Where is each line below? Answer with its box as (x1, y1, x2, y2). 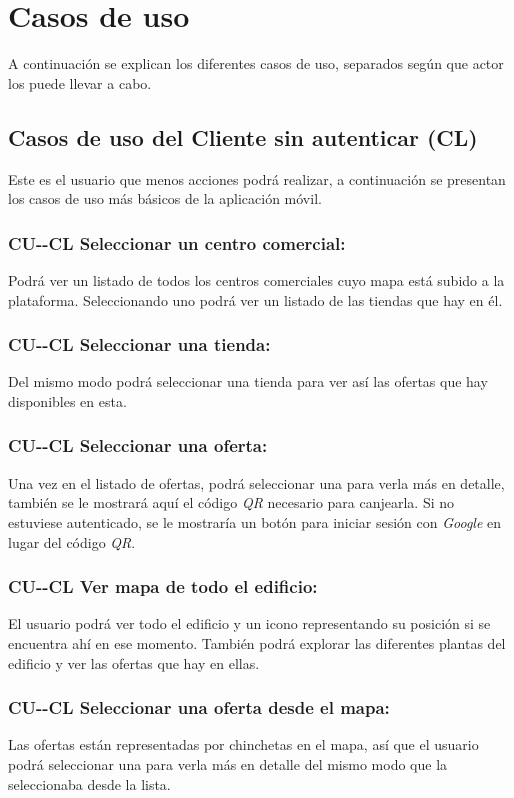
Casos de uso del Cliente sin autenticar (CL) (8, 121, 478, 152)
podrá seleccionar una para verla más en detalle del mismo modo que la (8, 753, 448, 774)
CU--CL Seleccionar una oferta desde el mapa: (8, 695, 390, 720)
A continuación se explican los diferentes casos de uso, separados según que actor (8, 53, 504, 74)
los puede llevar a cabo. (8, 72, 152, 93)
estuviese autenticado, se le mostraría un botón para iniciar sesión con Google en (8, 511, 502, 532)
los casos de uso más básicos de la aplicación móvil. (8, 188, 322, 209)
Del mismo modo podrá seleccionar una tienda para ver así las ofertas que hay (8, 371, 488, 392)
